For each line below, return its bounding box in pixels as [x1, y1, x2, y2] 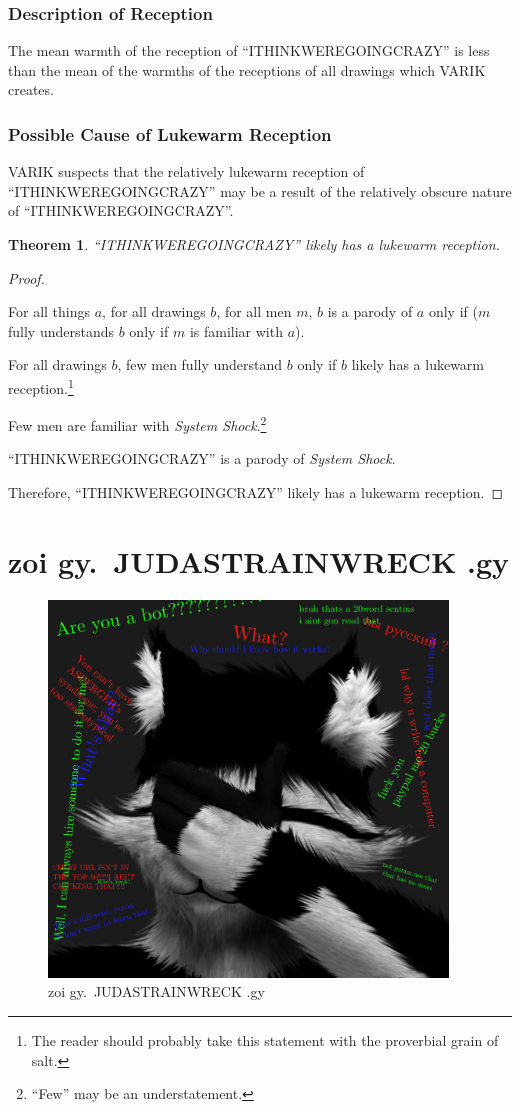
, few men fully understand [117, 354, 283, 375]
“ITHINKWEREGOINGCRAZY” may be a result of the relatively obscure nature [8, 180, 512, 201]
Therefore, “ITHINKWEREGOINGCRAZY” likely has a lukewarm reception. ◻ [8, 482, 504, 503]
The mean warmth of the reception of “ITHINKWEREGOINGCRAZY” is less [8, 40, 490, 61]
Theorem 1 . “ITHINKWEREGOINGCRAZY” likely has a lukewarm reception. [8, 234, 500, 254]
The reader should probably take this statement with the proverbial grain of [31, 1029, 499, 1050]
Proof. [8, 267, 45, 288]
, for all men [216, 301, 292, 322]
